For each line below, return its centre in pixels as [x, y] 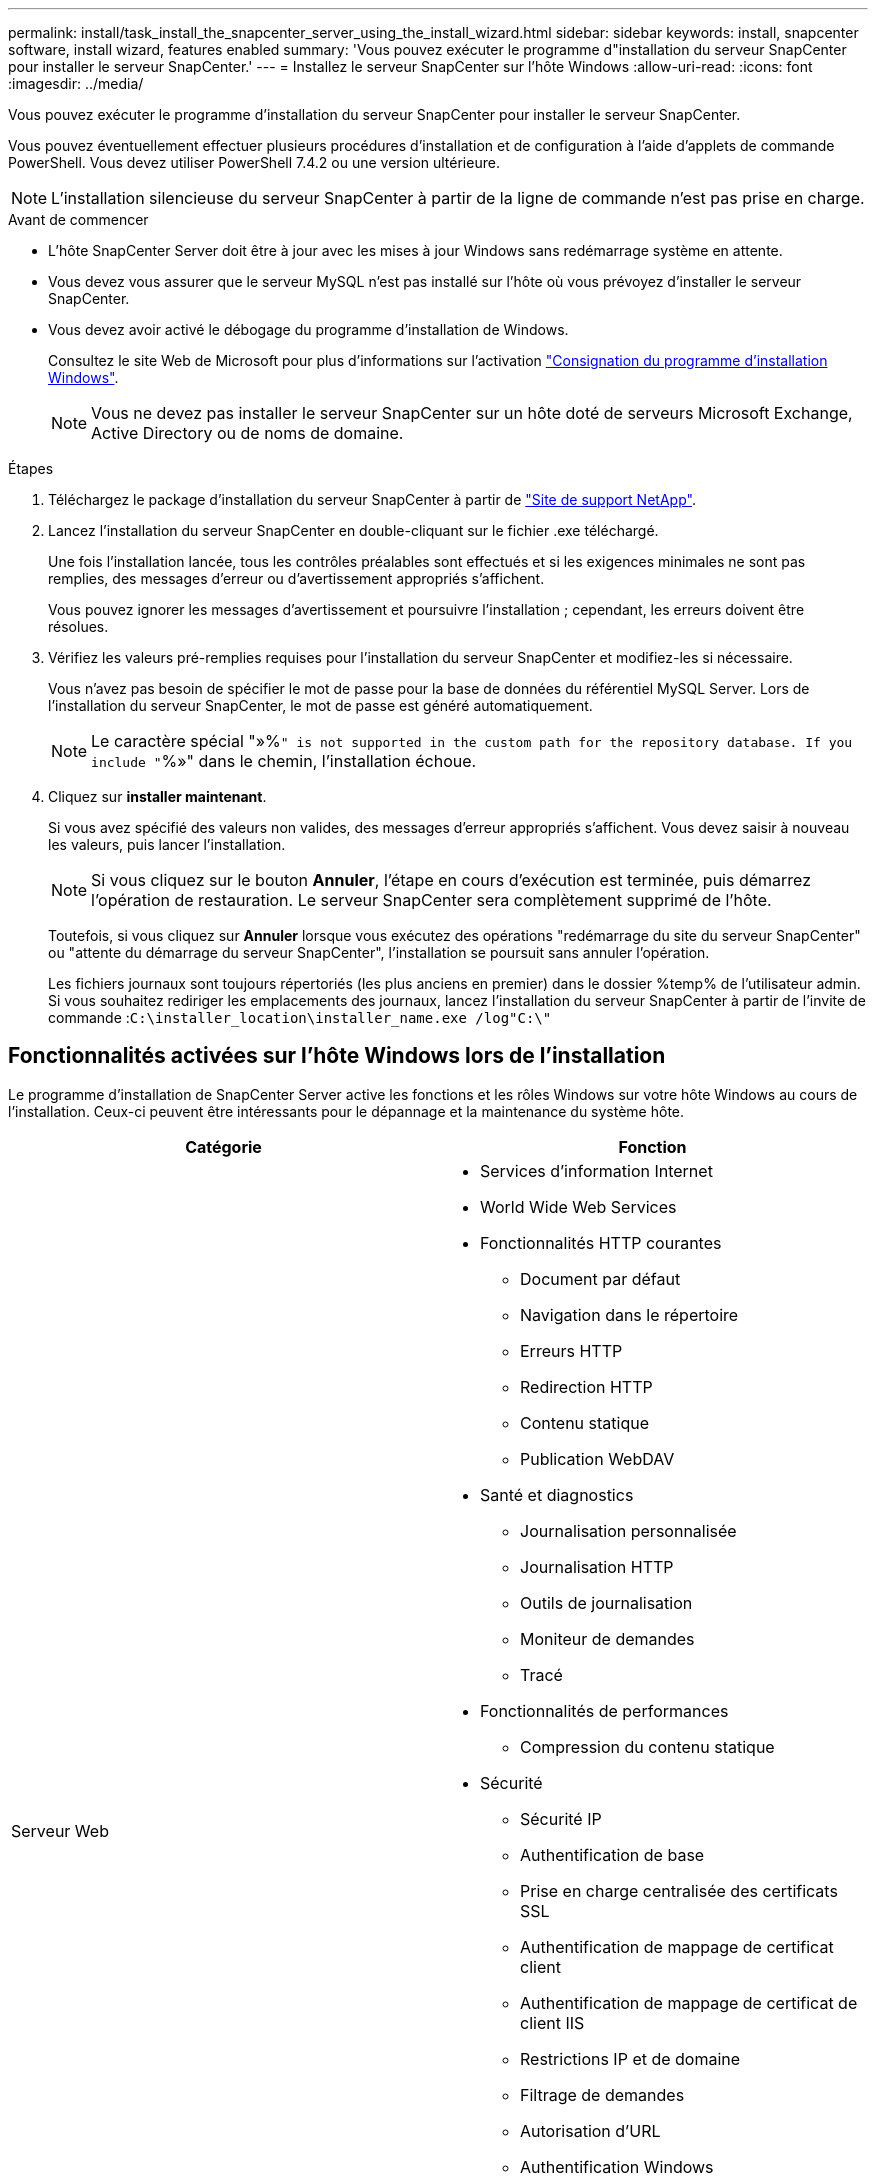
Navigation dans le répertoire [629, 1314]
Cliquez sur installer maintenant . [157, 796]
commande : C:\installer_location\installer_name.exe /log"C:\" [300, 1017]
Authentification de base [612, 1854]
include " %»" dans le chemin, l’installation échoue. [284, 761]
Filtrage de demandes [602, 2094]
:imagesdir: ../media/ [76, 83]
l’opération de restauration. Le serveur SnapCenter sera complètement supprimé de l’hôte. [431, 900]
